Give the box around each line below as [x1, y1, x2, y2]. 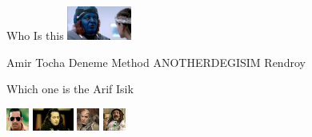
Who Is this [6, 27, 64, 43]
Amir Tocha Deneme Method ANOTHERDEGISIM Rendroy [6, 53, 306, 70]
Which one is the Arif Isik [6, 80, 134, 97]
